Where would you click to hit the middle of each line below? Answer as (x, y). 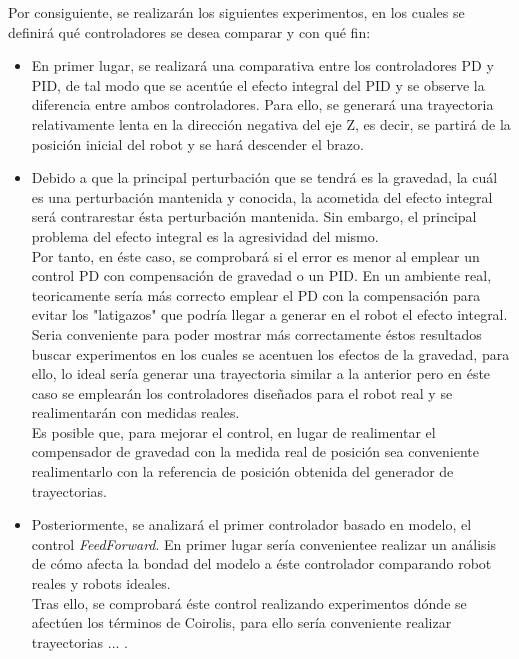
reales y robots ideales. (101, 583)
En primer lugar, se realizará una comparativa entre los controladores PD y (262, 65)
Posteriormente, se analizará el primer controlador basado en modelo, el (251, 524)
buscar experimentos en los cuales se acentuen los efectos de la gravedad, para (270, 353)
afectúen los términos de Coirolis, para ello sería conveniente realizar (241, 622)
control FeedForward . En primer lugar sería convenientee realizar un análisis (264, 543)
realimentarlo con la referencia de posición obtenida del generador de (242, 471)
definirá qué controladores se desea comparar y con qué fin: (189, 31)
